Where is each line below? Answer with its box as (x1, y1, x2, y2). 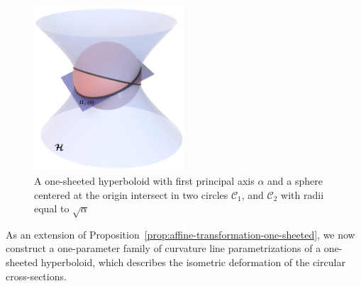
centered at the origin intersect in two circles (34, 187, 228, 202)
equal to (34, 201, 70, 216)
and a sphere (267, 173, 323, 188)
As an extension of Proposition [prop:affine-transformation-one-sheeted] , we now (6, 227, 355, 241)
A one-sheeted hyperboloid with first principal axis (34, 173, 255, 188)
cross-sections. (6, 268, 67, 283)
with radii (281, 187, 324, 202)
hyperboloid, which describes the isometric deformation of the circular (40, 255, 345, 270)
